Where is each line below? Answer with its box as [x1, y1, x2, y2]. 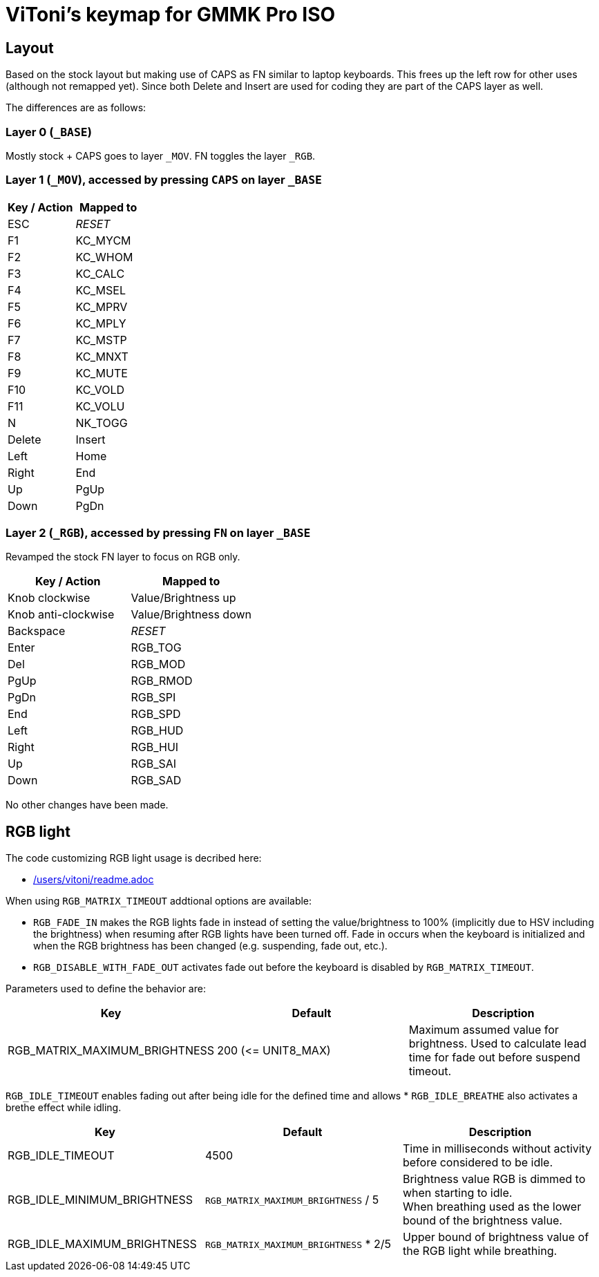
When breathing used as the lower [402, 1200, 582, 1214]
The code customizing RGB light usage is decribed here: [6, 852, 262, 864]
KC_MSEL [75, 283, 126, 297]
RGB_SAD [131, 773, 182, 788]
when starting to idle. [402, 1186, 513, 1200]
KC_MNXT [75, 349, 129, 363]
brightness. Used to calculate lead [408, 1037, 587, 1051]
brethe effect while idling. [6, 1101, 122, 1114]
